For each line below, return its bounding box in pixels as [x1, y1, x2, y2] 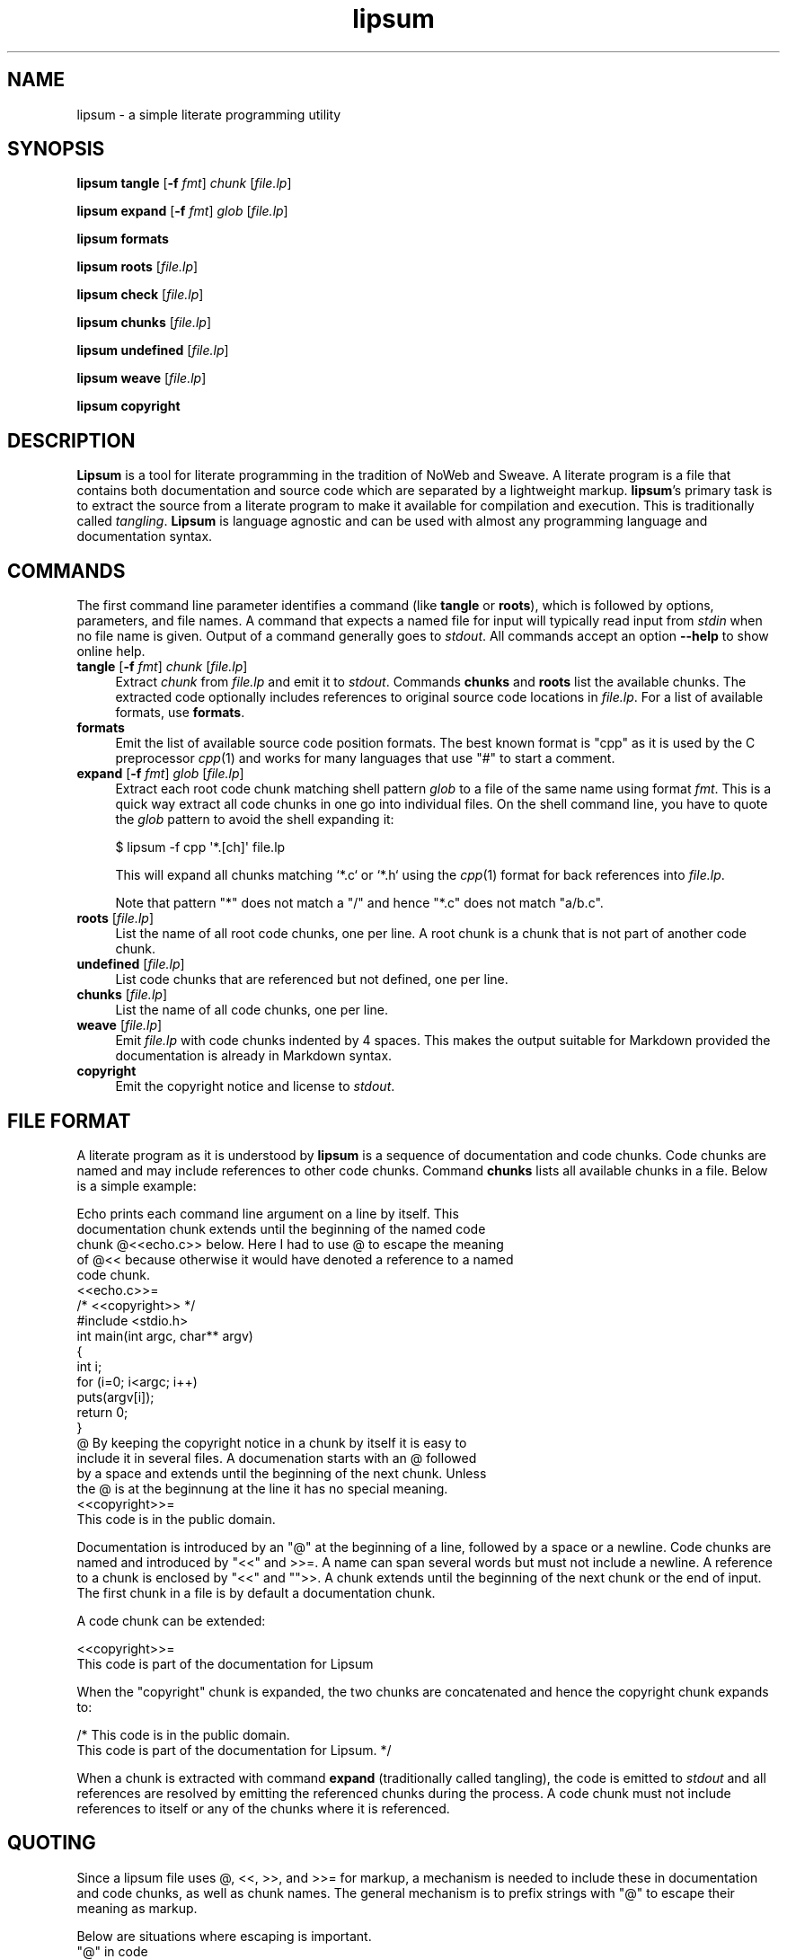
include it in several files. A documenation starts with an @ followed [76, 1449, 477, 1466]
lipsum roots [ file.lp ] [76, 259, 199, 275]
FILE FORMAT [7, 1109, 131, 1132]
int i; [76, 1358, 102, 1374]
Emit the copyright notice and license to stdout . [115, 1078, 395, 1095]
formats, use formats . [115, 705, 245, 721]
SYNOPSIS [7, 137, 105, 161]
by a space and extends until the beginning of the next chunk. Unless [76, 1465, 487, 1481]
